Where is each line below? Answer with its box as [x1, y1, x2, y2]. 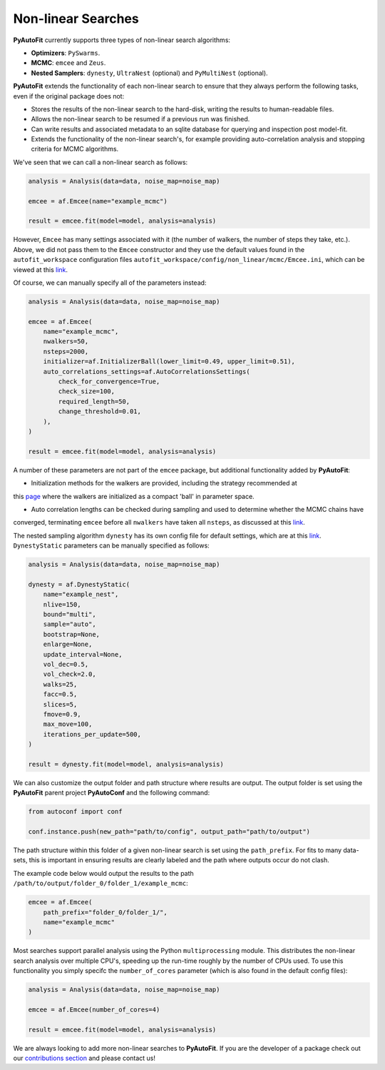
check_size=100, [58, 388, 115, 395]
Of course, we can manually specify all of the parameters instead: [13, 278, 207, 287]
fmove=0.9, [43, 710, 81, 718]
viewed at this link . [13, 265, 68, 274]
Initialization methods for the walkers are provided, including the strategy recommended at [31, 479, 297, 488]
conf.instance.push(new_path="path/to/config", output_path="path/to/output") [28, 828, 310, 836]
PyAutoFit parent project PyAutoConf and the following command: [13, 789, 210, 797]
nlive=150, [43, 600, 81, 608]
